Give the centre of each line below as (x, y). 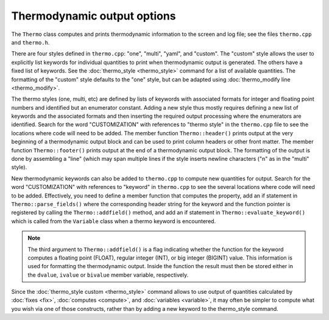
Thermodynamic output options (94, 16)
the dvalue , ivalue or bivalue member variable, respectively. (108, 275)
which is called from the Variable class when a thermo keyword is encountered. (114, 221)
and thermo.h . (30, 42)
